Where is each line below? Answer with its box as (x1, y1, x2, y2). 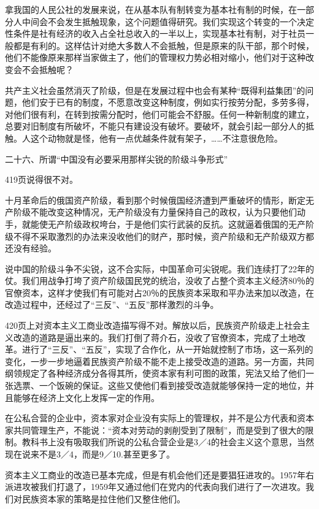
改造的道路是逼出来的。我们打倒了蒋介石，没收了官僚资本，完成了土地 (13, 331, 297, 343)
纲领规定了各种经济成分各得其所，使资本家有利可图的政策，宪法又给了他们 (5, 367, 306, 380)
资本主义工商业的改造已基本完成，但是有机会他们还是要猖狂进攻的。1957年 (5, 468, 306, 481)
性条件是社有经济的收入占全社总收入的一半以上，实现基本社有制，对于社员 (5, 27, 306, 40)
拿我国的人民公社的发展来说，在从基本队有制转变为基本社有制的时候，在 (5, 3, 297, 15)
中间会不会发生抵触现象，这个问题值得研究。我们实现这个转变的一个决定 (21, 15, 314, 28)
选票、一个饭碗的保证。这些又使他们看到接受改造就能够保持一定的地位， (13, 379, 306, 392)
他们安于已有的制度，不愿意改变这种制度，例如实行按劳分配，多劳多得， (21, 96, 314, 109)
